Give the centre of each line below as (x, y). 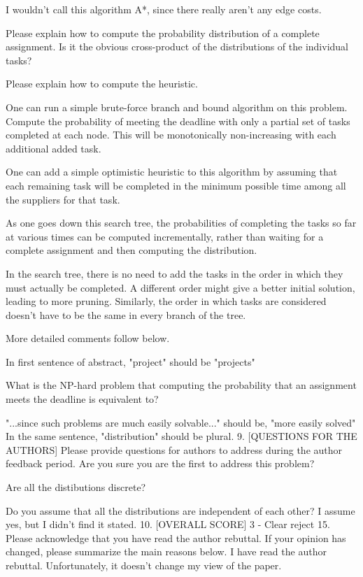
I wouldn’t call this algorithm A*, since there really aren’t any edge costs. (164, 9)
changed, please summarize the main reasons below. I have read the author (166, 551)
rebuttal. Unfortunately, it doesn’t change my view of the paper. (144, 565)
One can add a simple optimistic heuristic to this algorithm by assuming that (172, 172)
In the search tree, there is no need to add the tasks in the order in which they (175, 273)
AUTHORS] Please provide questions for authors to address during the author (174, 449)
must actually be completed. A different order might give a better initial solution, (180, 287)
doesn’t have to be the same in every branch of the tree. (126, 314)
